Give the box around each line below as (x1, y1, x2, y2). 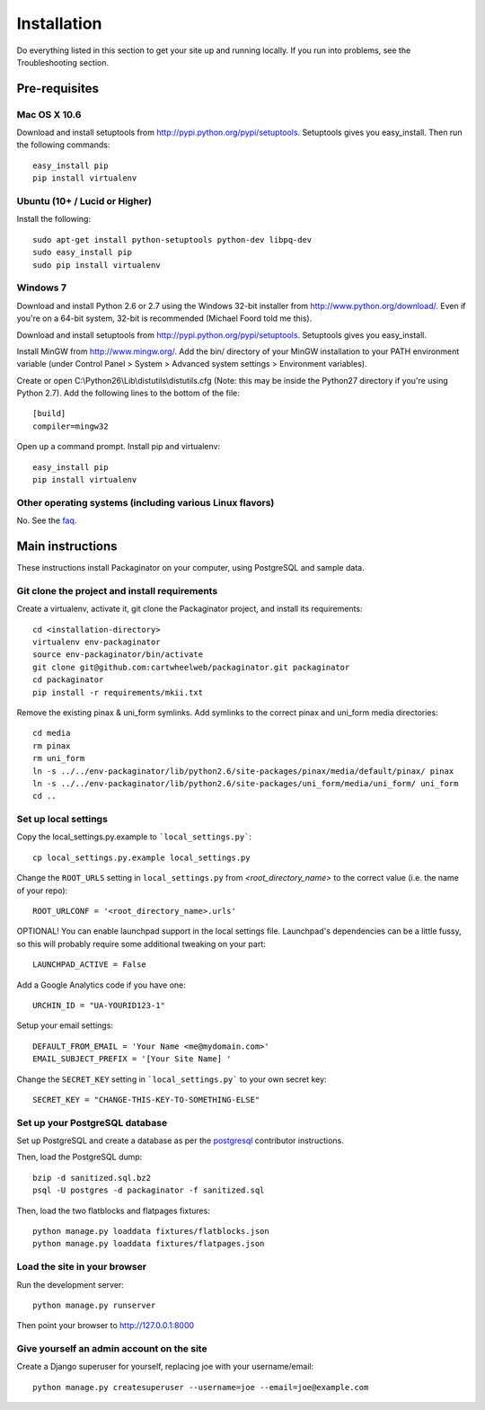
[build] (32, 409, 66, 419)
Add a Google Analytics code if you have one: (16, 980, 186, 990)
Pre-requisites (16, 81, 99, 96)
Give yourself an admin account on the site (16, 1343, 207, 1355)
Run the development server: (16, 1279, 125, 1290)
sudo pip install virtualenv (32, 260, 161, 270)
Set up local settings (16, 813, 108, 826)
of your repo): (16, 885, 68, 896)
